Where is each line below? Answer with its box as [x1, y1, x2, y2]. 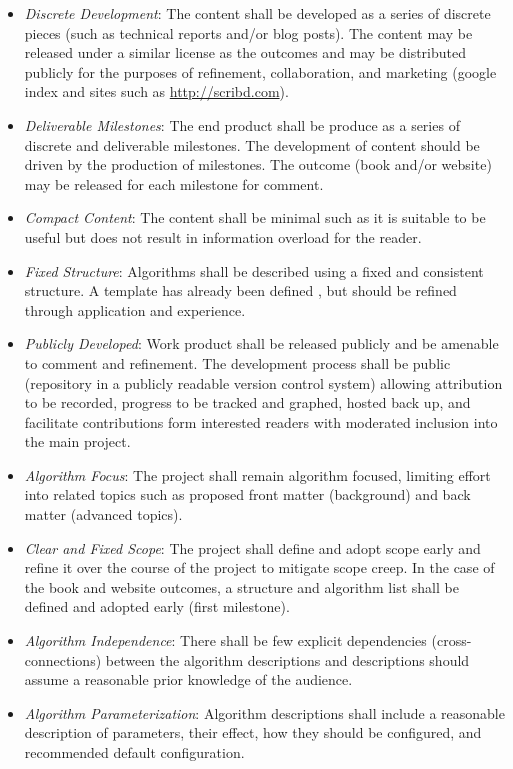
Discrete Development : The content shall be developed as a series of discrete [24, 3, 491, 23]
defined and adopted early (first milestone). [24, 596, 290, 617]
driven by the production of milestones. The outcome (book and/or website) [24, 154, 492, 175]
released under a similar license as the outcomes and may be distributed [24, 42, 466, 63]
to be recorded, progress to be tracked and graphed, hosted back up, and [24, 392, 471, 413]
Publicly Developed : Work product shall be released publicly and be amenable [24, 333, 499, 354]
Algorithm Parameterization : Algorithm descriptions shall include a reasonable [24, 702, 505, 723]
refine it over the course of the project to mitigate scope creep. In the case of [24, 557, 495, 578]
